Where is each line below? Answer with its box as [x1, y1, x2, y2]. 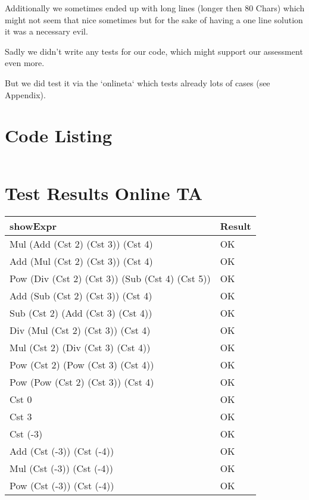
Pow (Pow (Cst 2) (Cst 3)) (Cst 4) [10, 375, 154, 389]
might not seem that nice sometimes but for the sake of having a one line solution [5, 13, 303, 26]
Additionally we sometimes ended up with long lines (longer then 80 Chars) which [5, 2, 305, 14]
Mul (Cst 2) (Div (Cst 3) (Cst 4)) [10, 340, 151, 355]
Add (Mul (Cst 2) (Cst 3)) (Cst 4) [10, 254, 153, 268]
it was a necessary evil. [5, 25, 88, 37]
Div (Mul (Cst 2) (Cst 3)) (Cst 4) [10, 323, 151, 337]
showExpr [10, 219, 57, 233]
